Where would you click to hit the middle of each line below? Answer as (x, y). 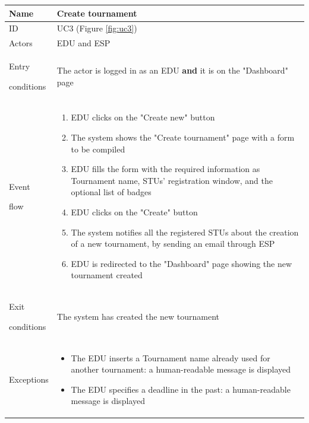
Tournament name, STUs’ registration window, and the (172, 180)
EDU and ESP (83, 43)
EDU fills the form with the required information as (165, 169)
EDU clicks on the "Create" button (134, 212)
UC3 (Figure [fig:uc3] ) (97, 28)
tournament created (107, 275)
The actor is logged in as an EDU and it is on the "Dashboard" (172, 70)
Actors (21, 43)
